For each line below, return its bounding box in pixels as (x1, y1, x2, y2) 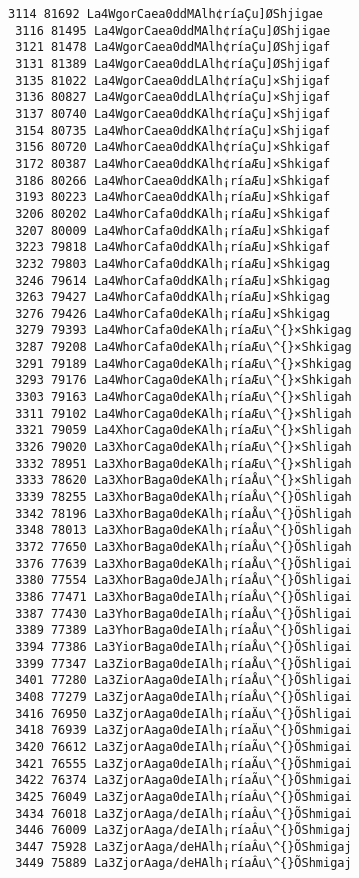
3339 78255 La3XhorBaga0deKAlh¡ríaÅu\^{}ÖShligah (15, 490, 352, 505)
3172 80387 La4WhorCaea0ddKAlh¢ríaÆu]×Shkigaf (15, 156, 331, 171)
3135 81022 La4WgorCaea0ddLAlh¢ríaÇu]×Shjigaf (15, 73, 331, 88)
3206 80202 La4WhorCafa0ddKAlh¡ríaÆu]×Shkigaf (15, 206, 331, 221)
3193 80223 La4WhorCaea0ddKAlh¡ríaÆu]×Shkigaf (15, 190, 331, 205)
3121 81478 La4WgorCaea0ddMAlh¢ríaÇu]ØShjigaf (15, 40, 331, 55)
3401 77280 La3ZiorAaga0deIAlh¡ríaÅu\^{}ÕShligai (15, 673, 352, 688)
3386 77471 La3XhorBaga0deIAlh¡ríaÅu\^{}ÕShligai (15, 589, 352, 604)
